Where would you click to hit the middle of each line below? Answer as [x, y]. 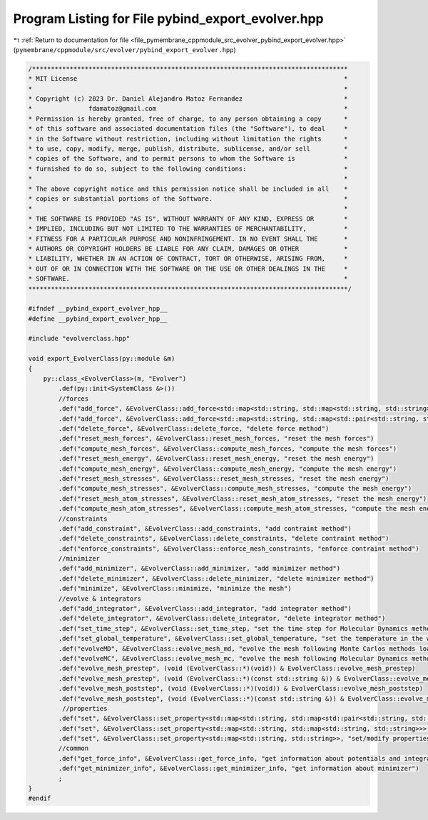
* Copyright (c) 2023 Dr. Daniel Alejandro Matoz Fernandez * [188, 99]
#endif [40, 799]
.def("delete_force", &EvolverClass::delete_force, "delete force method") [194, 428]
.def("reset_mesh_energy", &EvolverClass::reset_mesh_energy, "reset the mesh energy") [216, 459]
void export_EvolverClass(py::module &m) [102, 359]
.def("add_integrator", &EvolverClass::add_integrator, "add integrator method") [205, 609]
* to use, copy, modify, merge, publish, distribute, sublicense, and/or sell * [188, 149]
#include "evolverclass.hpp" [79, 339]
